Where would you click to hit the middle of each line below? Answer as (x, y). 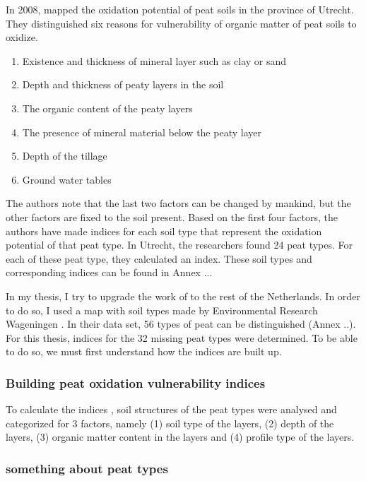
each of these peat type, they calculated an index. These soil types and (159, 258)
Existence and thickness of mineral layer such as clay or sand (154, 60)
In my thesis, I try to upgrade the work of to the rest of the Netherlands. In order (183, 296)
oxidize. (22, 37)
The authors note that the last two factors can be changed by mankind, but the (178, 203)
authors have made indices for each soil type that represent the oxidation (164, 231)
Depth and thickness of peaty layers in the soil (123, 84)
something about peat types (87, 468)
